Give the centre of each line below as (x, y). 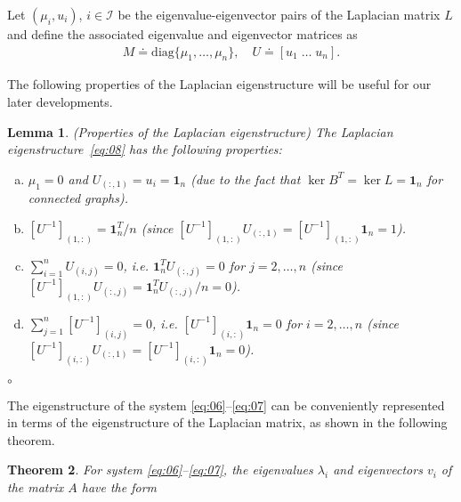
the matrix (36, 486)
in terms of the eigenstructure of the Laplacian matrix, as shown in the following (227, 422)
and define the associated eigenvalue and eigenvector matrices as (182, 34)
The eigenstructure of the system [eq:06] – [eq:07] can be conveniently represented (226, 405)
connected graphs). (78, 198)
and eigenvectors (378, 470)
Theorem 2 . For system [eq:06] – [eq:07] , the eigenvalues (160, 470)
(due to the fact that (246, 178)
